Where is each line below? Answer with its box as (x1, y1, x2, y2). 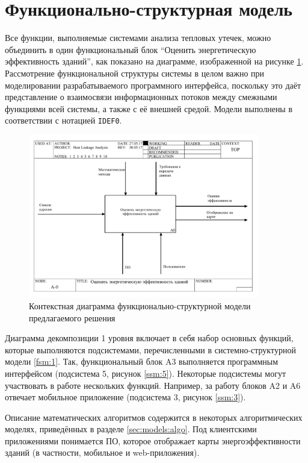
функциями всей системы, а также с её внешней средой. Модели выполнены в (5, 102, 293, 115)
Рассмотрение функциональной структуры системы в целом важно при (5, 66, 265, 79)
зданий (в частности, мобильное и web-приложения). (5, 446, 200, 459)
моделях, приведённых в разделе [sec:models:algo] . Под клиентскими (5, 423, 257, 435)
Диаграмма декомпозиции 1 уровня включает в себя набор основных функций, (5, 332, 294, 344)
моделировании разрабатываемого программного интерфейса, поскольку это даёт (5, 78, 301, 91)
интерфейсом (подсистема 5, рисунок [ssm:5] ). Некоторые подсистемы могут (5, 367, 286, 379)
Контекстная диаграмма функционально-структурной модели (29, 299, 251, 312)
